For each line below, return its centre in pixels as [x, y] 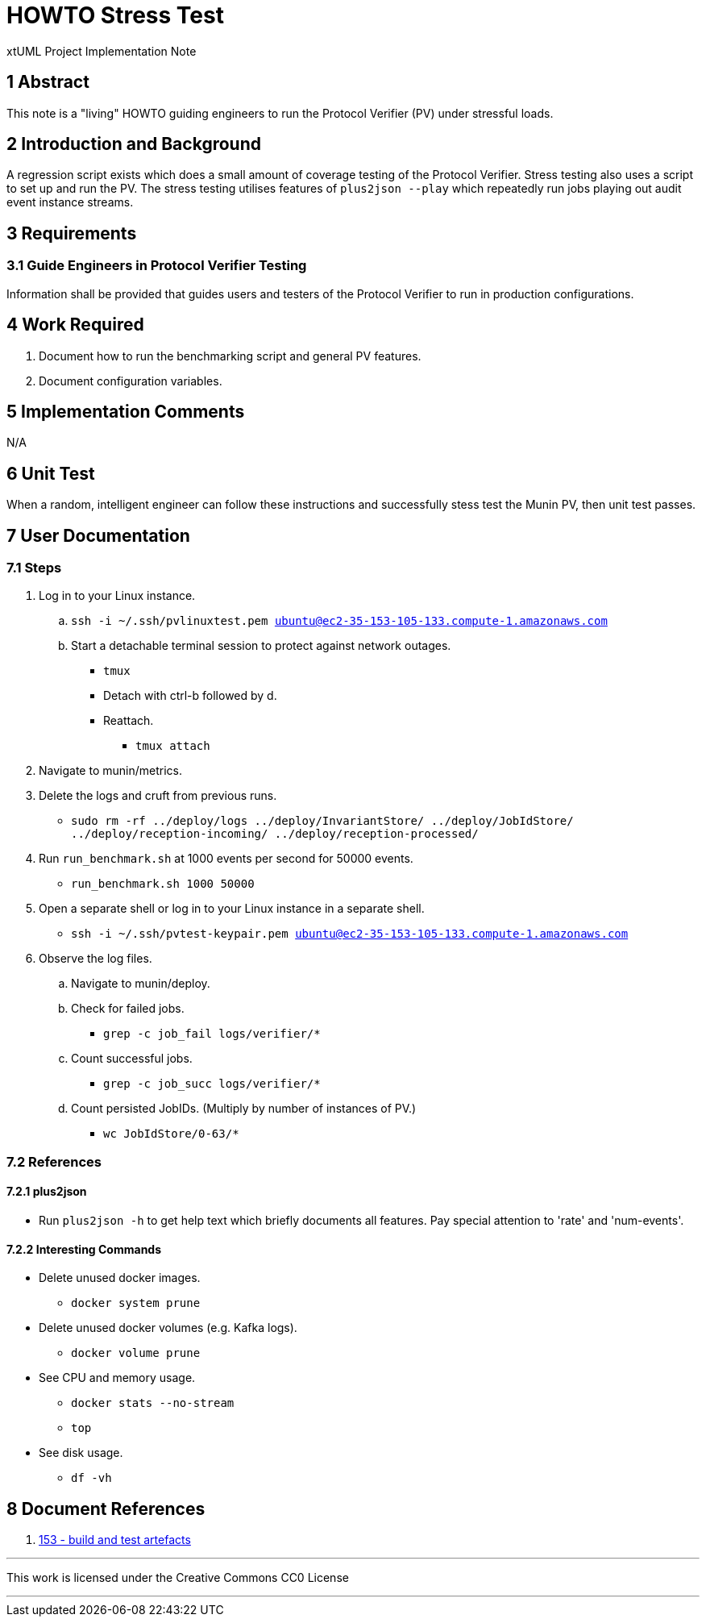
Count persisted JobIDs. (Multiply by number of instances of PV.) [244, 1109]
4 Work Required [75, 325]
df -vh [91, 1478]
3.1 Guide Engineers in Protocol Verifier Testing [157, 266]
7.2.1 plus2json [47, 1192]
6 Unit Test [51, 473]
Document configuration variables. [131, 381]
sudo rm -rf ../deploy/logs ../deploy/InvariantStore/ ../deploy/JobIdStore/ [322, 821]
